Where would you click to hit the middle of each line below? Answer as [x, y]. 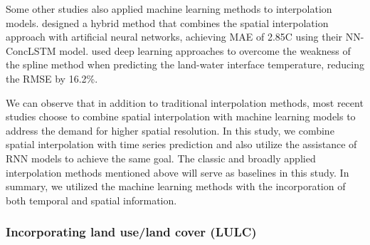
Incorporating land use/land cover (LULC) [131, 232]
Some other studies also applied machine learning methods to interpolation [169, 9]
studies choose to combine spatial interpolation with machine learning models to [181, 116]
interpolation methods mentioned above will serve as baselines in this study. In [178, 172]
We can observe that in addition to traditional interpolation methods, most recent [185, 102]
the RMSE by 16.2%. [52, 78]
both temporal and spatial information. [91, 200]
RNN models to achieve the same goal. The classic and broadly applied [161, 158]
